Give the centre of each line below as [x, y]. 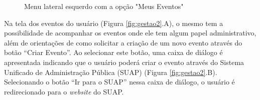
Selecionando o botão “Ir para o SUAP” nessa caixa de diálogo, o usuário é [119, 82]
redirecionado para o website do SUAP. [64, 91]
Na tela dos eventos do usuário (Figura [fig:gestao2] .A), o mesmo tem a [114, 23]
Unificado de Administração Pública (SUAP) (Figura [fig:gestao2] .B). [111, 72]
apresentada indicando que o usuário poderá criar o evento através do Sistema [124, 62]
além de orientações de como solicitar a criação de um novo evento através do [123, 42]
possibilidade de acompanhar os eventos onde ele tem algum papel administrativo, [130, 33]
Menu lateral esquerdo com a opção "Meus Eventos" [104, 6]
